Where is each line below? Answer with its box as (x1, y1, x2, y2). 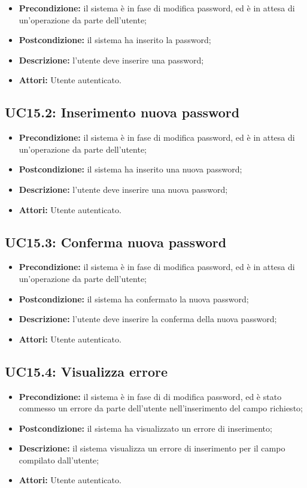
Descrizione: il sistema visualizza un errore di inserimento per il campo (19, 442, 285, 454)
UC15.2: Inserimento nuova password (5, 103, 240, 122)
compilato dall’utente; (19, 453, 99, 466)
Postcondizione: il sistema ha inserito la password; (19, 34, 211, 46)
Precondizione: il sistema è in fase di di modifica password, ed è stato (19, 390, 282, 402)
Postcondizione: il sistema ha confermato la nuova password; (19, 292, 249, 305)
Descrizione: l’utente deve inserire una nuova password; (19, 183, 228, 195)
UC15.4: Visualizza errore (5, 362, 168, 380)
